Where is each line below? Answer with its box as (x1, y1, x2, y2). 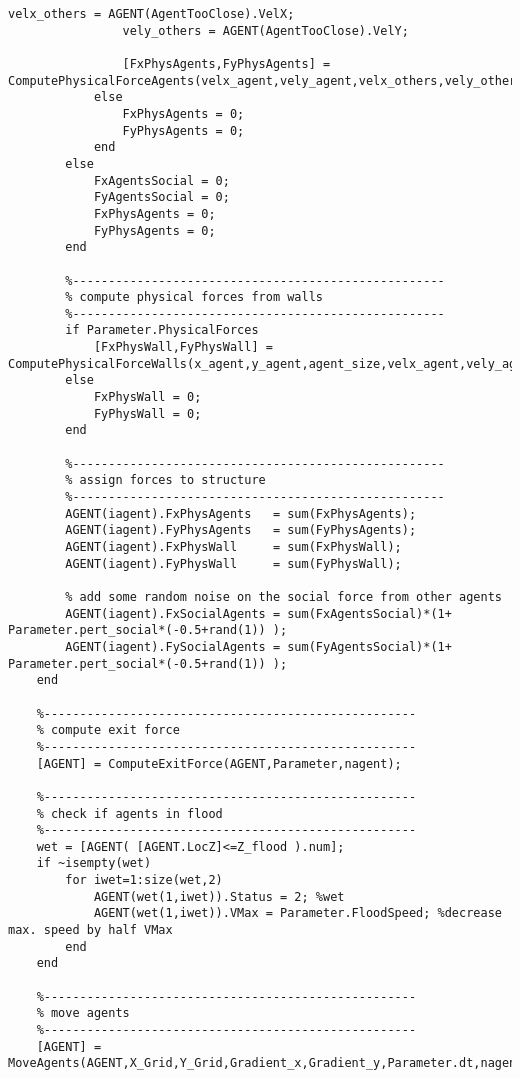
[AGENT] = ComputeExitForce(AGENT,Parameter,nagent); (36, 756, 402, 771)
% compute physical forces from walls (65, 290, 323, 305)
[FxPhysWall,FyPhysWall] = (93, 340, 273, 355)
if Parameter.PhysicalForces (65, 323, 259, 338)
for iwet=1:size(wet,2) (65, 873, 223, 888)
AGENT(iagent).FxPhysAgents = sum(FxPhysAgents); (65, 506, 417, 521)
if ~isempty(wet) (36, 856, 152, 871)
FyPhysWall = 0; (93, 406, 202, 421)
